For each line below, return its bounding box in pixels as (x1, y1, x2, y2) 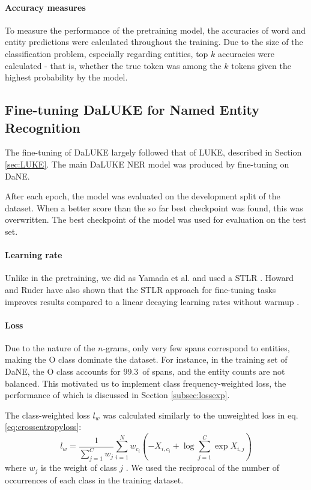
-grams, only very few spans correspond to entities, (103, 341, 290, 354)
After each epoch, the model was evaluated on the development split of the (5, 190, 280, 202)
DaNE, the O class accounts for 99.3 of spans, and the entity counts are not (5, 365, 285, 378)
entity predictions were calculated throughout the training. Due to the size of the (5, 35, 303, 48)
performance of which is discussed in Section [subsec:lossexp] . (5, 389, 230, 401)
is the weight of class (41, 461, 117, 474)
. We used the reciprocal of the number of (125, 461, 280, 474)
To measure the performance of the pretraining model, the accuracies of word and (5, 23, 306, 36)
